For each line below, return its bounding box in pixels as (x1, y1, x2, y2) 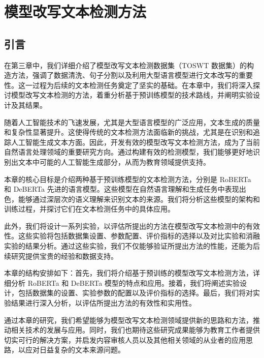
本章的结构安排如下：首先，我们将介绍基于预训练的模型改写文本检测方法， (4, 267, 253, 278)
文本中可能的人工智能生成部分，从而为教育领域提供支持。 (18, 156, 210, 167)
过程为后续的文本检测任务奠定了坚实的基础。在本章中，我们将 (32, 79, 239, 90)
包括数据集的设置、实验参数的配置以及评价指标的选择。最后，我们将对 (18, 287, 253, 298)
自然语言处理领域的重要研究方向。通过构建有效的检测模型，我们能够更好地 (4, 146, 253, 157)
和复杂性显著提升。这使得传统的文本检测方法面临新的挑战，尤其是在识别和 (4, 127, 253, 137)
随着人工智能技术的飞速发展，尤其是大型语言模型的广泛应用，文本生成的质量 (4, 116, 260, 127)
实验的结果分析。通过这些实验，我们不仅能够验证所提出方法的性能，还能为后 (4, 241, 260, 251)
